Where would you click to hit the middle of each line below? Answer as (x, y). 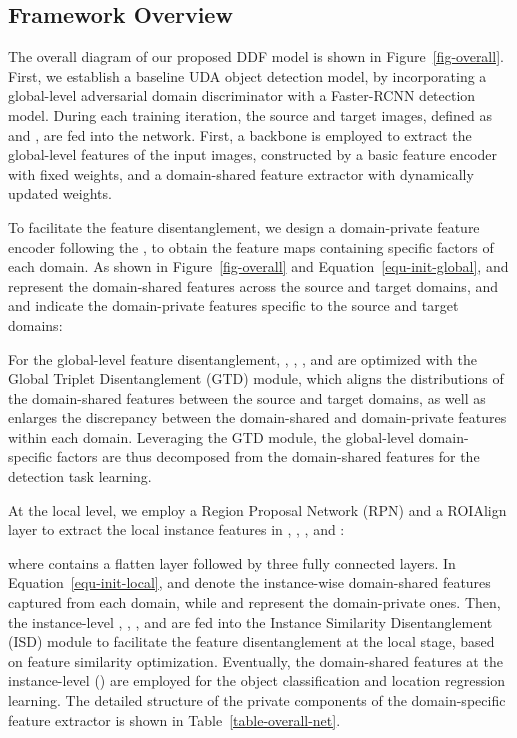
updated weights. (60, 193)
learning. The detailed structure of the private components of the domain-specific (257, 700)
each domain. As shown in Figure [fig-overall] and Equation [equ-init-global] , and (258, 266)
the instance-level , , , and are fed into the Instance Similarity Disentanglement (250, 621)
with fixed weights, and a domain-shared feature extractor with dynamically (241, 173)
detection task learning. (80, 476)
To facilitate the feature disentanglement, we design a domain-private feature (244, 226)
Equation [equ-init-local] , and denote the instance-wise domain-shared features (249, 582)
